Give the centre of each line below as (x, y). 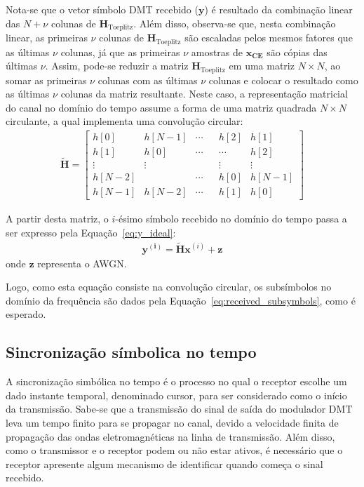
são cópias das (297, 52)
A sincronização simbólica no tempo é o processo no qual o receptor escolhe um (176, 381)
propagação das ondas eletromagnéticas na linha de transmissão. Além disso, (170, 436)
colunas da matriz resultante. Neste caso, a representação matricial (204, 94)
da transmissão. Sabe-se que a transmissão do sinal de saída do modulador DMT (179, 409)
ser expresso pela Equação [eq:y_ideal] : (91, 232)
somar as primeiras (46, 80)
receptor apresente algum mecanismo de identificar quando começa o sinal (164, 463)
